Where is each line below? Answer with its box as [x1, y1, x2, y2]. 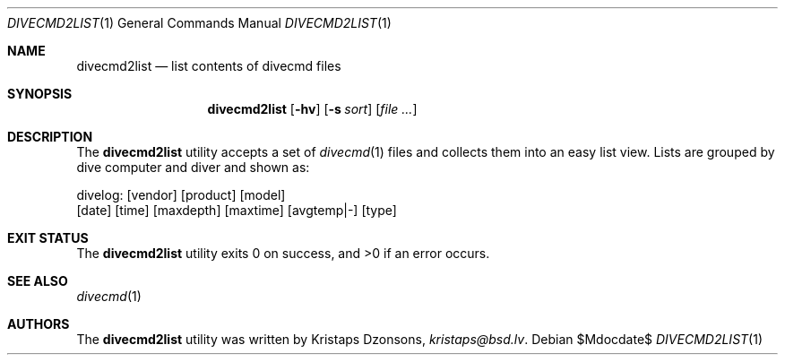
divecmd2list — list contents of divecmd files [76, 58, 341, 73]
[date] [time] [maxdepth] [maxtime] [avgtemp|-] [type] [76, 203, 397, 218]
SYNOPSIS [7, 86, 73, 101]
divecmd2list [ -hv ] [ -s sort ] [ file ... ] [207, 101, 418, 116]
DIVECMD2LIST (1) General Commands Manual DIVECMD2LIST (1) [7, 15, 392, 30]
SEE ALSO [7, 273, 68, 289]
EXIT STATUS [7, 230, 89, 246]
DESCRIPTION [7, 129, 93, 144]
